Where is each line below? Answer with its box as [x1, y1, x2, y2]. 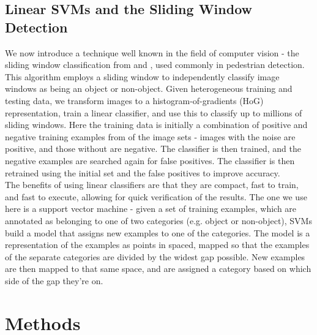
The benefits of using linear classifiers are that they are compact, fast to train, [5, 178, 299, 191]
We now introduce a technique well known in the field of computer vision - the [5, 46, 299, 59]
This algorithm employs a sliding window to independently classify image [5, 70, 280, 83]
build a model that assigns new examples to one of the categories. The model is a [5, 226, 310, 239]
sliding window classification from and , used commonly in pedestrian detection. [5, 58, 305, 71]
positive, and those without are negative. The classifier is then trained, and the [5, 142, 301, 155]
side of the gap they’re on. [5, 274, 103, 287]
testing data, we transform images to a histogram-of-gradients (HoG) [5, 94, 264, 107]
